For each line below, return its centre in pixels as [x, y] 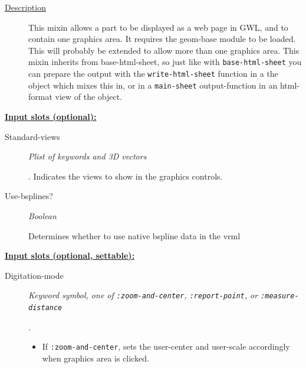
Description [25, 7]
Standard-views [32, 136]
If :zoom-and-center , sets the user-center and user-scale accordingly [166, 346]
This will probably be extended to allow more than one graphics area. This [164, 50]
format [40, 97]
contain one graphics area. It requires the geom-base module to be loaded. [162, 39]
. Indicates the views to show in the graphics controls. [126, 176]
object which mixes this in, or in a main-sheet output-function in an [153, 85]
